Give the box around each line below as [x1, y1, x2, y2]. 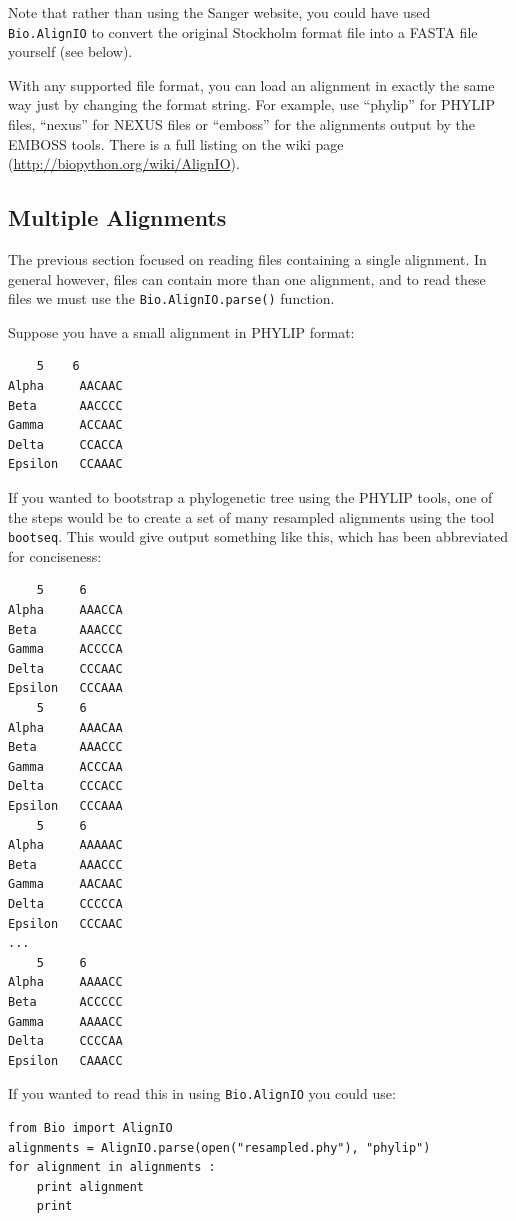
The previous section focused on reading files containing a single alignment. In [8, 249, 487, 270]
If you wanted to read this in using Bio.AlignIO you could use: [8, 1083, 396, 1104]
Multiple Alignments [8, 202, 227, 233]
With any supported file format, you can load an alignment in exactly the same [8, 74, 495, 95]
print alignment [36, 1179, 145, 1194]
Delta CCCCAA [8, 1034, 123, 1049]
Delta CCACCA [8, 437, 123, 452]
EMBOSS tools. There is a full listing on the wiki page [8, 133, 344, 154]
